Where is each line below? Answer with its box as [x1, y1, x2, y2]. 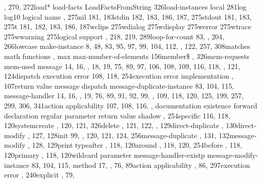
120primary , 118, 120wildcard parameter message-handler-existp [4, 149, 205, 160]
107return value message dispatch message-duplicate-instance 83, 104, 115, [4, 80, 234, 91]
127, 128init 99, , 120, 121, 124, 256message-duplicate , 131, [32, 130, 217, 140]
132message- [219, 130, 256, 140]
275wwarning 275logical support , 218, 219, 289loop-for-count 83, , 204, [4, 31, 225, 41]
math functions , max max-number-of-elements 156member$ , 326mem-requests [4, 50, 250, 61]
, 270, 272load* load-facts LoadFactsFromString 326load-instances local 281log [4, 2, 247, 12]
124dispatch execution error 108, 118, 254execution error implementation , [4, 71, 234, 81]
